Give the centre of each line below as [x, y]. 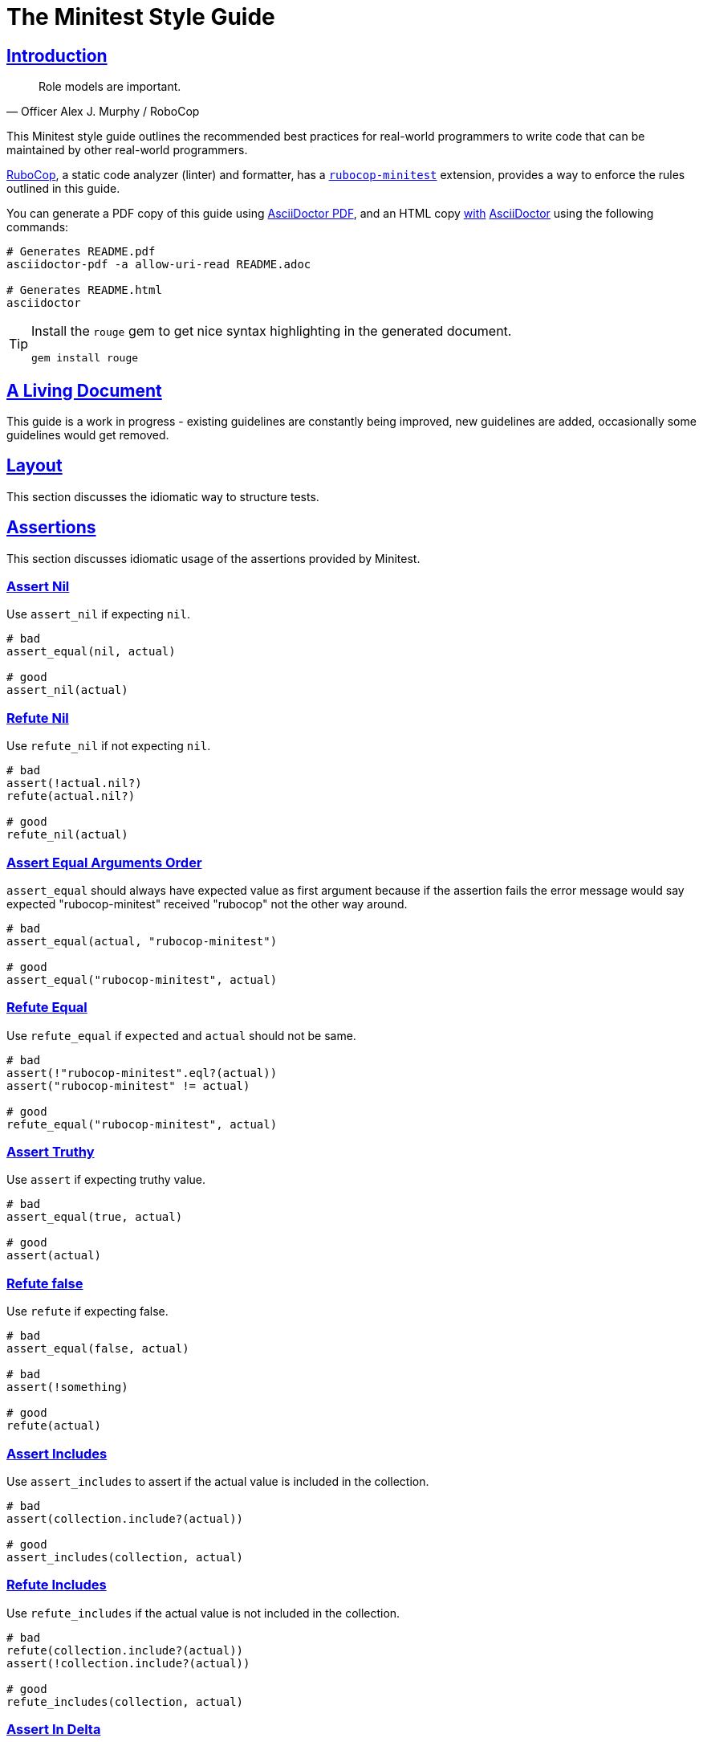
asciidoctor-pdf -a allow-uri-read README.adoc [159, 265]
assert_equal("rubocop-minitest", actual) [142, 979]
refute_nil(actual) [67, 835]
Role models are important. [110, 87]
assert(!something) [67, 1387]
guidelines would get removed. [88, 435]
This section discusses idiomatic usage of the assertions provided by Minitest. [213, 558]
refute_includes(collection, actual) [125, 1701]
